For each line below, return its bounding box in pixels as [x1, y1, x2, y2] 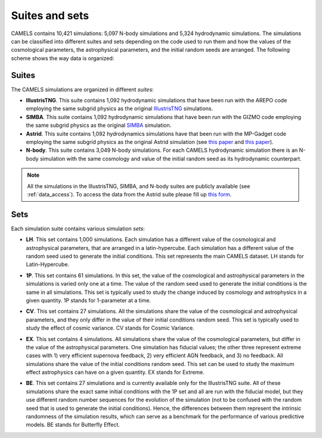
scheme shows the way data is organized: [11, 54, 114, 62]
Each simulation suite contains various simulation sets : [11, 225, 145, 232]
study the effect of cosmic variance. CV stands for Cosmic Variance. [26, 324, 195, 331]
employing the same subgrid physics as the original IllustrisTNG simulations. [26, 105, 213, 112]
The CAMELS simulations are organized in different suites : [11, 86, 154, 93]
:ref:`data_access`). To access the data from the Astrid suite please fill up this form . [27, 190, 232, 198]
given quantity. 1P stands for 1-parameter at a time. [26, 296, 151, 304]
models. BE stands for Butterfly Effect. [26, 421, 120, 428]
